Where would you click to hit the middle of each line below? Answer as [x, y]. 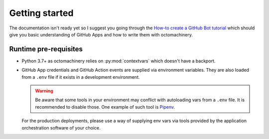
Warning [44, 91]
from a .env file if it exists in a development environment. [81, 77]
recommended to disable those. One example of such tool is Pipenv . [105, 107]
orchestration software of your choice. [61, 128]
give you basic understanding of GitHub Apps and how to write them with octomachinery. [101, 34]
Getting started [41, 13]
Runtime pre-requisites [46, 49]
